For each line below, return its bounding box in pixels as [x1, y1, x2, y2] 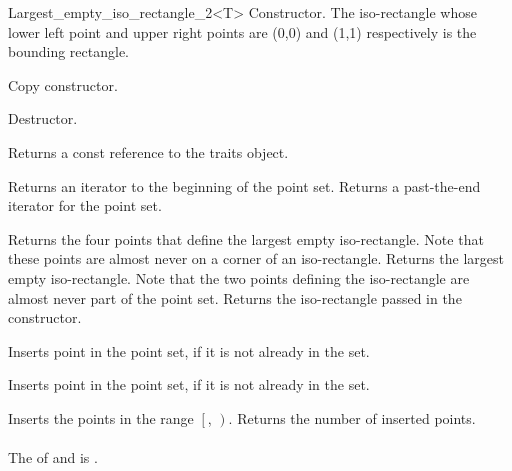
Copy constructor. [8, 74, 118, 95]
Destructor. [8, 108, 78, 129]
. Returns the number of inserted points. [228, 407, 476, 428]
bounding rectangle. [8, 41, 130, 62]
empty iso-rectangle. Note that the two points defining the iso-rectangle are [8, 267, 470, 288]
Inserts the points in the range [8, 407, 194, 428]
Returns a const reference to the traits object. [8, 141, 289, 162]
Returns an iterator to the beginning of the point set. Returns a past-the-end [8, 175, 481, 196]
